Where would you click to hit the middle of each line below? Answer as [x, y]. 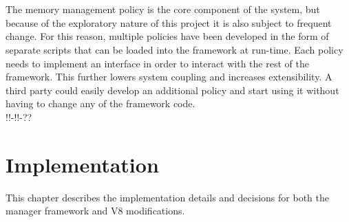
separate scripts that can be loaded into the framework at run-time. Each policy [174, 49]
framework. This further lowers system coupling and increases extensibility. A [169, 77]
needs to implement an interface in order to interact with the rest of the [157, 63]
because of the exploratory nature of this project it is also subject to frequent [169, 22]
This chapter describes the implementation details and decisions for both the [167, 197]
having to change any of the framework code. [101, 103]
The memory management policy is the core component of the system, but [163, 9]
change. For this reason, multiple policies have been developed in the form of [167, 36]
